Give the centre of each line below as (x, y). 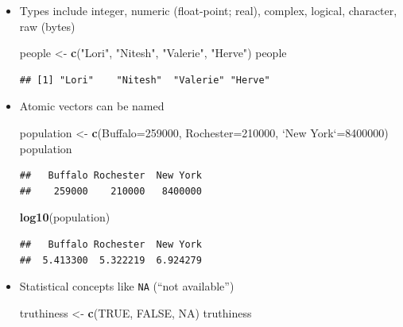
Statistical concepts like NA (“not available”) (127, 286)
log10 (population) (65, 217)
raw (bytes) (47, 26)
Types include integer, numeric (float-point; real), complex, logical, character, (208, 10)
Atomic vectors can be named (92, 106)
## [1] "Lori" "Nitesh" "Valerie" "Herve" (145, 80)
